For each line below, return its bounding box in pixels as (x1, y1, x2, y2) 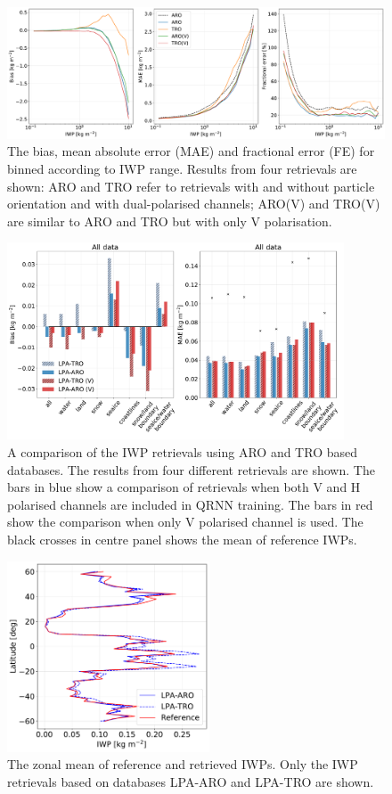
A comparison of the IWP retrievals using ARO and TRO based (7, 443, 357, 462)
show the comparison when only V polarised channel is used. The (7, 512, 363, 531)
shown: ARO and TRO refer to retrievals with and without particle (7, 176, 375, 195)
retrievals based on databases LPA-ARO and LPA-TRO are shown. (7, 772, 374, 790)
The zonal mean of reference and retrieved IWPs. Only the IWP (7, 755, 358, 774)
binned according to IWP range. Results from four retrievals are (7, 160, 357, 177)
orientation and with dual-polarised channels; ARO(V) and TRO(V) (7, 194, 380, 213)
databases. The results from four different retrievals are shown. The (7, 460, 375, 479)
